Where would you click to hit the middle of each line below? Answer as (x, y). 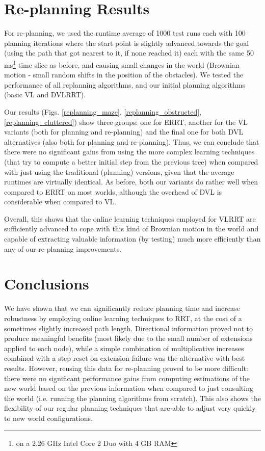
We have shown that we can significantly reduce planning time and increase (122, 308)
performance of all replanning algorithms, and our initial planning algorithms (125, 84)
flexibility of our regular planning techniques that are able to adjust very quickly (130, 408)
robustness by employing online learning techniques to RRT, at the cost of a (123, 318)
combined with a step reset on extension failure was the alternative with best (125, 358)
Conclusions (47, 284)
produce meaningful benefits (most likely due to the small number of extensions (128, 338)
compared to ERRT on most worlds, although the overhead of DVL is (113, 191)
